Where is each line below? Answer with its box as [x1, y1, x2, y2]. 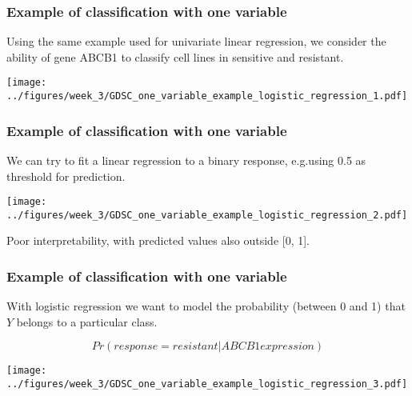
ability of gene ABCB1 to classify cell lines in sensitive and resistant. [6, 48, 344, 65]
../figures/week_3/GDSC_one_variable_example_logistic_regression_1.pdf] [6, 90, 408, 102]
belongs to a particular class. [16, 313, 158, 330]
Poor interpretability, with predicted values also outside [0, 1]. [6, 232, 310, 249]
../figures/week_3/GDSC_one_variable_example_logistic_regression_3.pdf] [6, 378, 408, 390]
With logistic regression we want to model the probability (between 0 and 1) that [6, 298, 406, 314]
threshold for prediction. [6, 167, 126, 184]
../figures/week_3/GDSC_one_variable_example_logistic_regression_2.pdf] [6, 209, 408, 221]
